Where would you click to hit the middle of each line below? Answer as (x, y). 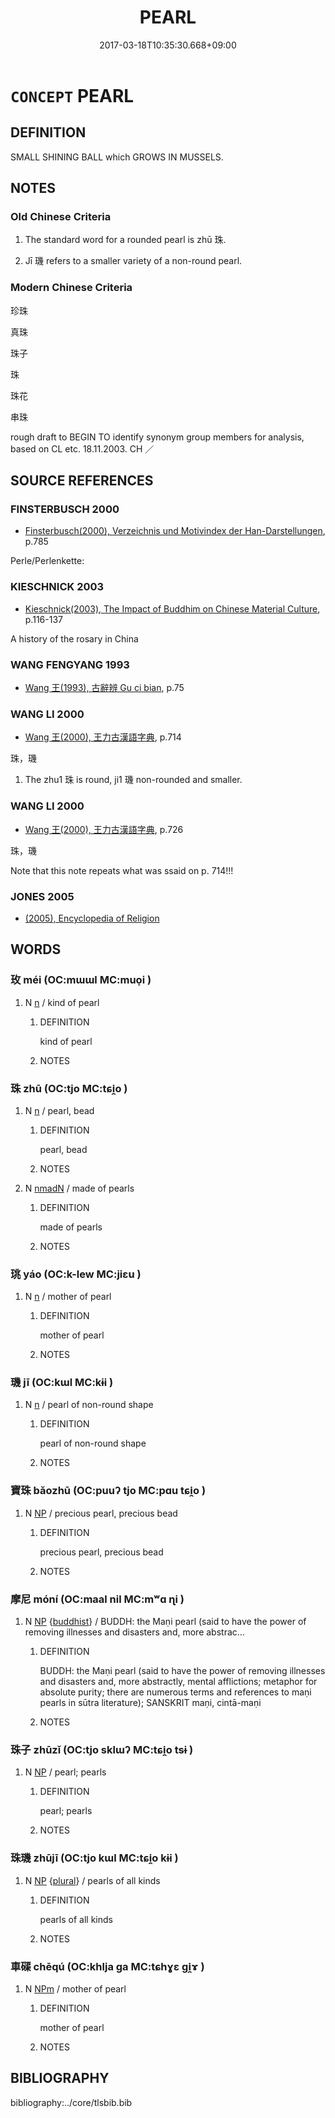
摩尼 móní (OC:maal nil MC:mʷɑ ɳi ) (97, 1599)
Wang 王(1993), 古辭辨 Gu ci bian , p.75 (104, 688)
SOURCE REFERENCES (82, 481)
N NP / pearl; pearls (65, 1772)
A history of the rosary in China (74, 638)
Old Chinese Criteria (61, 217)
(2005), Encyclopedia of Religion (92, 918)
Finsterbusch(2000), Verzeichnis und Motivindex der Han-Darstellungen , (175, 531)
